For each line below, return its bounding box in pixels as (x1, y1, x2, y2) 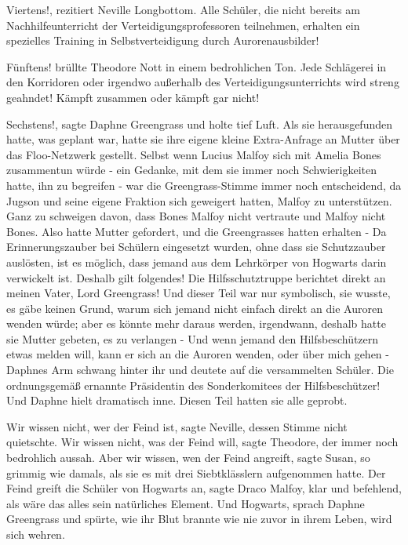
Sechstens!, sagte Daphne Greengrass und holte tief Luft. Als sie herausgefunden (6, 115, 392, 132)
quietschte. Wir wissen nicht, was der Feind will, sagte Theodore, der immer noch (6, 434, 399, 450)
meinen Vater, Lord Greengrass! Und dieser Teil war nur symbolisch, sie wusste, (6, 285, 391, 301)
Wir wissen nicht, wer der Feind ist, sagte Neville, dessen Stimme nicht (6, 418, 348, 434)
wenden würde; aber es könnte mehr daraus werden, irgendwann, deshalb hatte (6, 315, 386, 332)
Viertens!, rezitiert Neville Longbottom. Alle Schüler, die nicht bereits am (6, 2, 360, 17)
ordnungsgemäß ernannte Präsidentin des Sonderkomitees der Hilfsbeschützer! (6, 376, 381, 393)
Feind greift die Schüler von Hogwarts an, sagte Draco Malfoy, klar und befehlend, (6, 480, 403, 496)
